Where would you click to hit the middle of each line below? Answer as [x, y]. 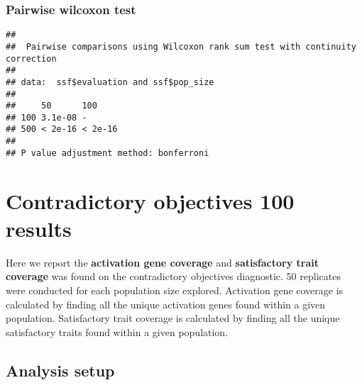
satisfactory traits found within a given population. [117, 331]
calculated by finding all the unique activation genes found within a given [166, 304]
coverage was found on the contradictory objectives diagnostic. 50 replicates [173, 276]
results [39, 228]
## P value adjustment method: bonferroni [108, 153]
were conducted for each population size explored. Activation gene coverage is [175, 290]
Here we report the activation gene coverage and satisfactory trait [162, 262]
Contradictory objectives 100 [150, 200]
